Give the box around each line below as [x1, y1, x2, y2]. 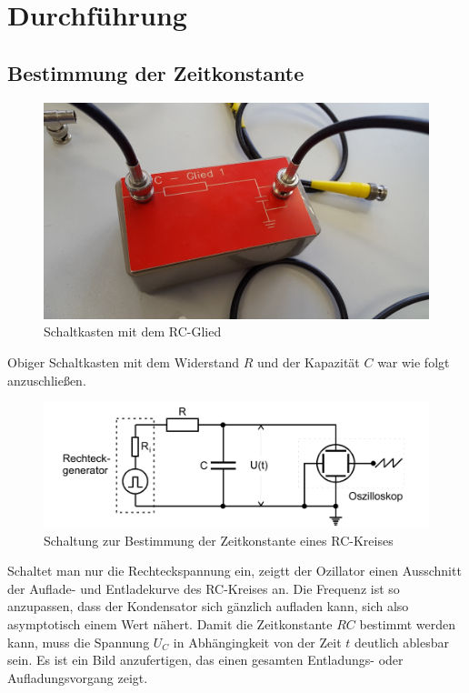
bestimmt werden [359, 615, 455, 634]
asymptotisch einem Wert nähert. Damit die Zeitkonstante [7, 615, 333, 634]
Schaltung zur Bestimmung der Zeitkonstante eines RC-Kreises [44, 530, 394, 549]
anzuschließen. [7, 370, 86, 389]
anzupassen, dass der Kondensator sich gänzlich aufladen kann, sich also [7, 597, 409, 616]
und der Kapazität [256, 353, 360, 372]
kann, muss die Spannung [7, 632, 150, 651]
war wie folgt [377, 353, 450, 372]
